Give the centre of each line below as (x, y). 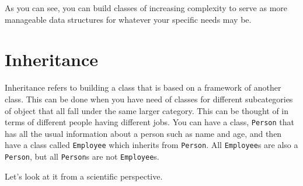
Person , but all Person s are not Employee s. (82, 156)
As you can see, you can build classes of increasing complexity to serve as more (146, 8)
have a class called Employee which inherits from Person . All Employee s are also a (151, 145)
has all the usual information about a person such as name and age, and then (143, 133)
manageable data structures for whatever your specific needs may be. (128, 19)
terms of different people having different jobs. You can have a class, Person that (150, 122)
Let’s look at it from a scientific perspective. (84, 176)
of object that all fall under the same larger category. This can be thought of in (147, 110)
